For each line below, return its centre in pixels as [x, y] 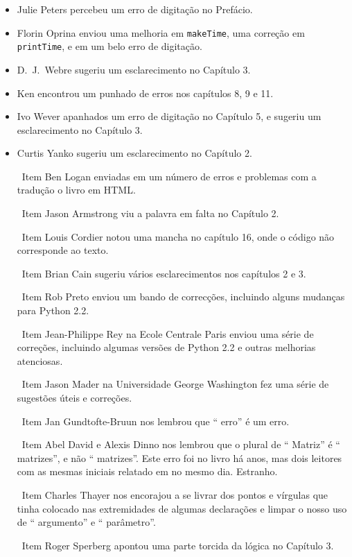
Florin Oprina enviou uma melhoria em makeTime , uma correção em [161, 32]
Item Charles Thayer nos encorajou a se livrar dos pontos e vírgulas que [175, 494]
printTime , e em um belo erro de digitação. [109, 46]
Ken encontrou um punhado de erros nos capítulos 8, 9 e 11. [145, 93]
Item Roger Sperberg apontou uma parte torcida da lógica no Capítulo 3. [178, 545]
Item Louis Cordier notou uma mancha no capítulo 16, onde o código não [178, 236]
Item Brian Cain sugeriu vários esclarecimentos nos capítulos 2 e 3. [164, 273]
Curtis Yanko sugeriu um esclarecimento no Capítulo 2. [134, 153]
